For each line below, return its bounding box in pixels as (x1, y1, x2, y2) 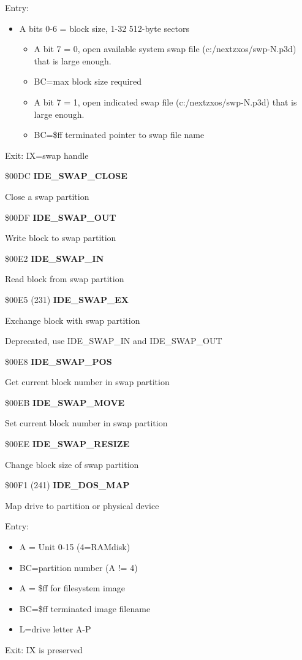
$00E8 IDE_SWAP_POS (5, 355, 112, 367)
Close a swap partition (5, 190, 89, 202)
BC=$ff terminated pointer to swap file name (34, 128, 205, 141)
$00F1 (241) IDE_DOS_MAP (5, 478, 130, 491)
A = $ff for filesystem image (19, 581, 125, 594)
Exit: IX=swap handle (5, 148, 89, 161)
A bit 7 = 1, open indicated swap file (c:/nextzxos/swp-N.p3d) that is (34, 95, 297, 108)
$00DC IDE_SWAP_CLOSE (5, 169, 127, 182)
